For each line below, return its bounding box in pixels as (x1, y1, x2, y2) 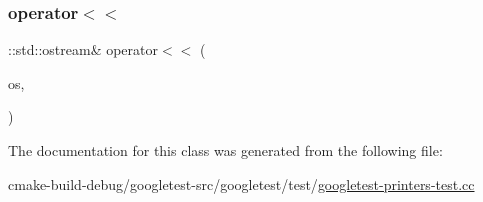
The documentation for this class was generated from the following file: (8, 140, 443, 160)
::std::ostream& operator (8, 39, 159, 60)
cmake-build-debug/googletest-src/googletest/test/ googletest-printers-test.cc (8, 173, 475, 194)
